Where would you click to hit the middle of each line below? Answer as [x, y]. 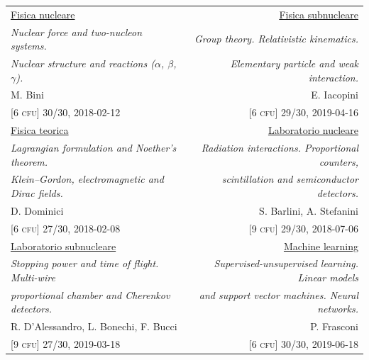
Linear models [328, 277]
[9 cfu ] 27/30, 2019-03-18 [66, 344]
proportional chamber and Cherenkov [90, 294]
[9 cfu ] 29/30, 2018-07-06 [303, 228]
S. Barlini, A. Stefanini [309, 210]
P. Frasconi [334, 326]
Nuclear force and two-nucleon [77, 32]
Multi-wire [33, 277]
